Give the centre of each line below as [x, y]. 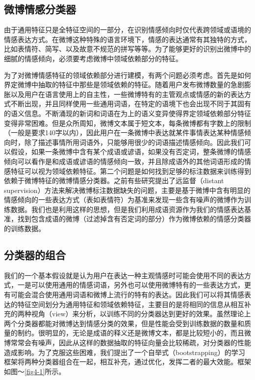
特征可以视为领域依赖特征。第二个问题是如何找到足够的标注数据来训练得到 [131, 171]
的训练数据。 [25, 228]
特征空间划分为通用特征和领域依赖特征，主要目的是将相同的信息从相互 [131, 304]
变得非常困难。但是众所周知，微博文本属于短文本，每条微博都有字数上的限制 [127, 123]
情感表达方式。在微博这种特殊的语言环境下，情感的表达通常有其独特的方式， [127, 39]
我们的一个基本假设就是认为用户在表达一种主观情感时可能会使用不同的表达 [124, 275]
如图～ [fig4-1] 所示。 [35, 371]
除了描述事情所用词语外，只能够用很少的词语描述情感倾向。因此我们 [134, 142]
